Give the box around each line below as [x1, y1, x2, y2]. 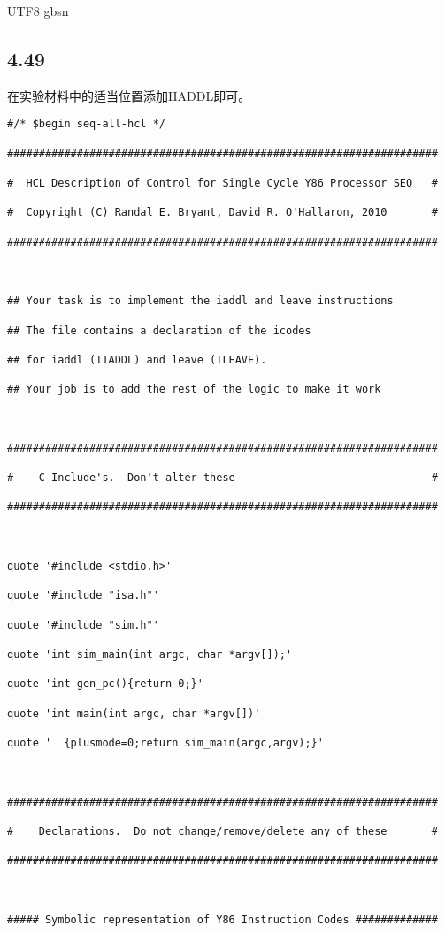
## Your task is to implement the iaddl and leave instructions [7, 294, 394, 308]
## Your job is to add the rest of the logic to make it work [7, 383, 381, 396]
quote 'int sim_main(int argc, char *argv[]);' [7, 648, 293, 662]
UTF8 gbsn [7, 2, 69, 19]
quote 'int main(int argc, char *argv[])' [7, 707, 261, 720]
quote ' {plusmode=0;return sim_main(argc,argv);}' [7, 736, 324, 749]
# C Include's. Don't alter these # [7, 471, 438, 485]
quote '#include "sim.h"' [7, 618, 159, 631]
